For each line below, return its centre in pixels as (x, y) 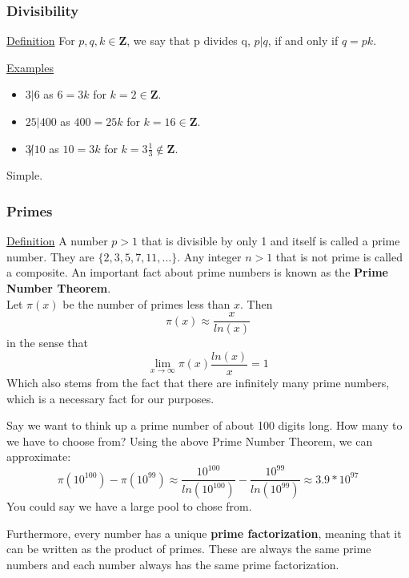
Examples (30, 67)
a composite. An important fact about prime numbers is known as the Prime (197, 272)
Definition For (41, 40)
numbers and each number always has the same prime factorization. (173, 565)
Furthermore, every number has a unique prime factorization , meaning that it (204, 533)
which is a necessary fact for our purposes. (110, 398)
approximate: (39, 457)
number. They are (50, 256)
